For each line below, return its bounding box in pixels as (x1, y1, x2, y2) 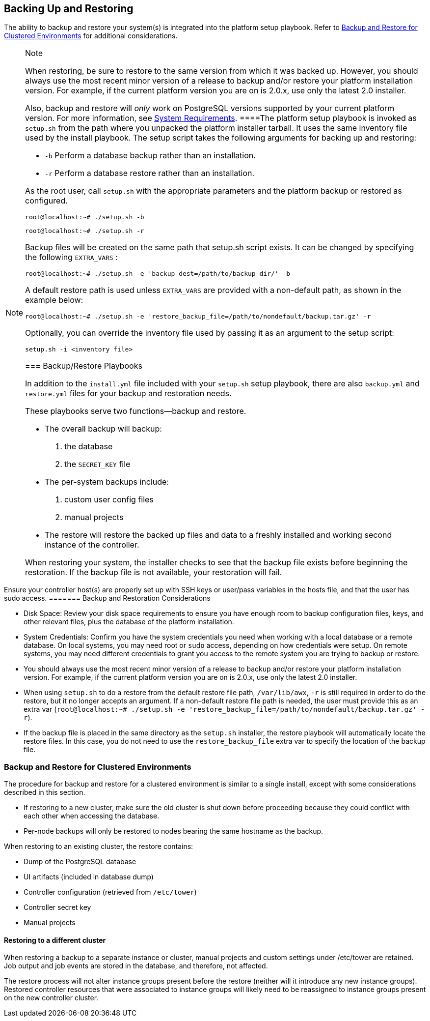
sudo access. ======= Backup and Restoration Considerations (4, 594, 211, 603)
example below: (25, 295, 83, 305)
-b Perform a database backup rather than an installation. (45, 150, 256, 161)
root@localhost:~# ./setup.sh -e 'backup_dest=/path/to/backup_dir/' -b (25, 270, 291, 278)
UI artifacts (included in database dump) (24, 873, 154, 881)
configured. (25, 196, 68, 206)
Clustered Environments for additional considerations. (4, 31, 178, 40)
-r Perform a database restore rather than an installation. (45, 168, 255, 178)
